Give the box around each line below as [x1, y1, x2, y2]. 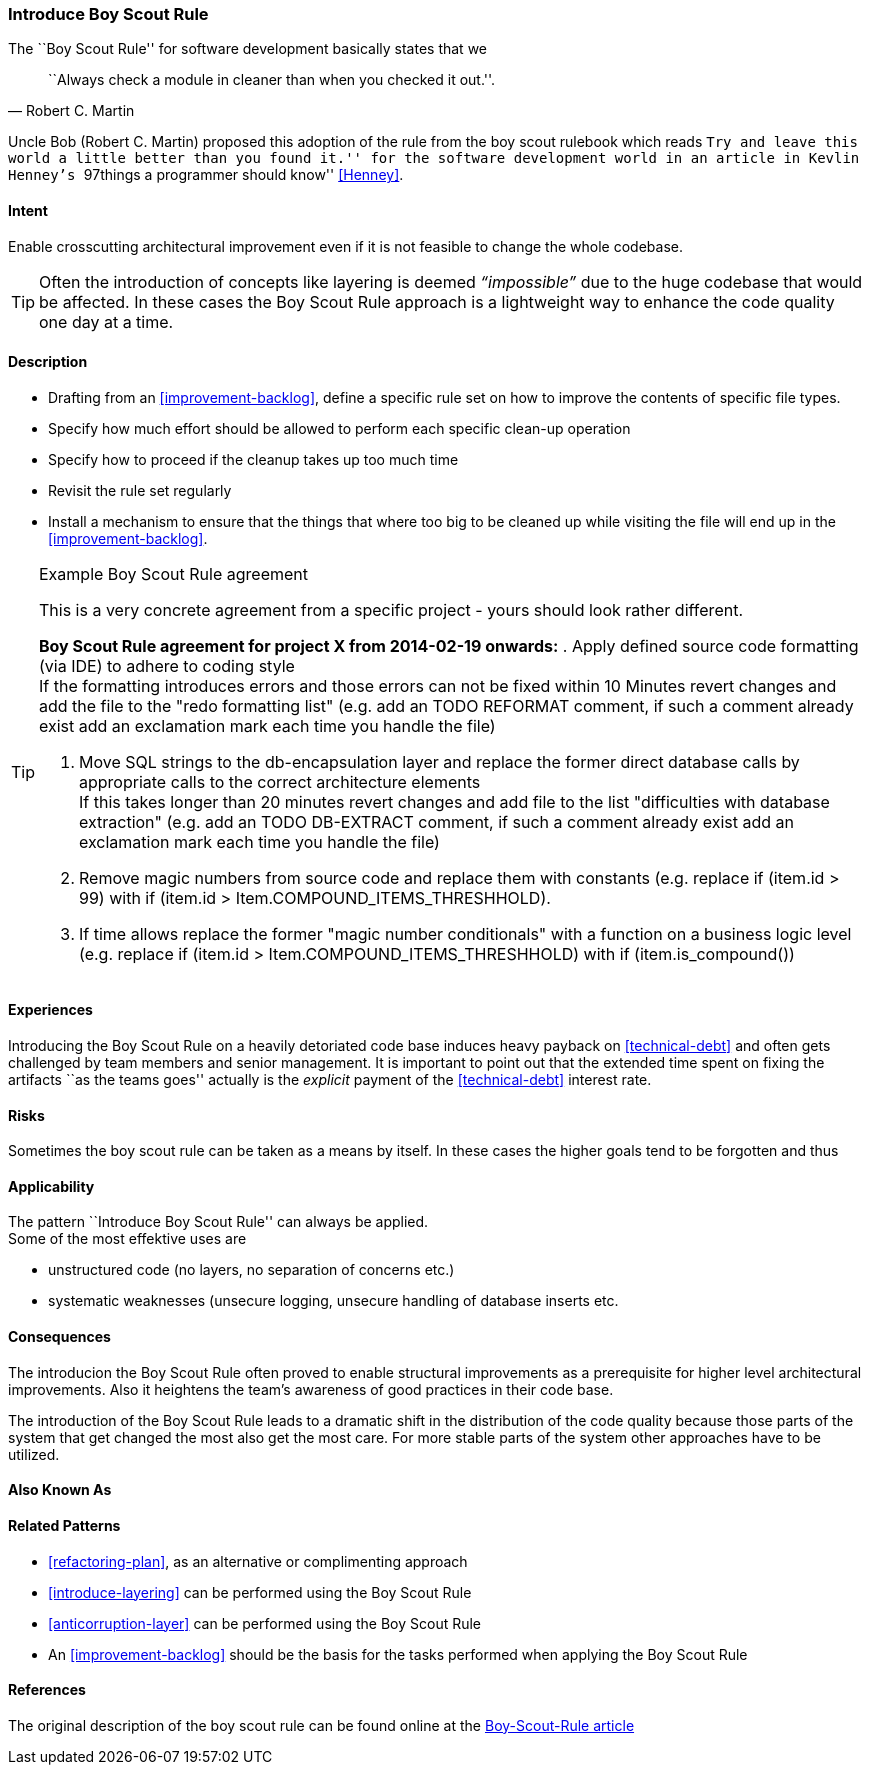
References [8, 1681, 86, 1699]
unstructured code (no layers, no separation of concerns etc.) [48, 1261, 455, 1279]
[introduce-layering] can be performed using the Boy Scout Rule [48, 1583, 472, 1601]
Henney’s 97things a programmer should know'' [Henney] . [8, 166, 404, 184]
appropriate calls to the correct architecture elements [79, 771, 481, 792]
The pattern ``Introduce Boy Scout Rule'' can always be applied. [8, 1213, 429, 1231]
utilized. [8, 1445, 60, 1463]
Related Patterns [8, 1516, 121, 1534]
